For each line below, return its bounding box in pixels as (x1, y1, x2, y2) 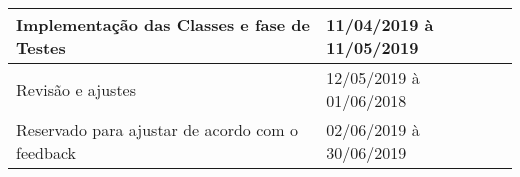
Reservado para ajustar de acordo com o (16, 118, 298, 141)
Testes (16, 36, 66, 59)
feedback (16, 141, 77, 164)
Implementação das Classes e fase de (16, 13, 310, 36)
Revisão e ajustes (16, 77, 137, 101)
